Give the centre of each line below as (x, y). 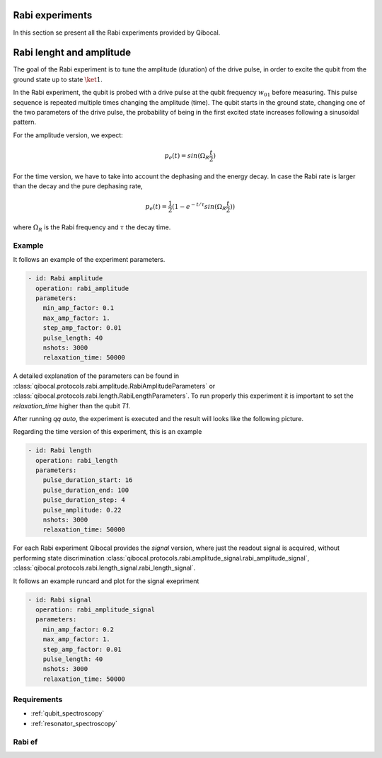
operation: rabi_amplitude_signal (95, 609)
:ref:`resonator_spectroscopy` (74, 723)
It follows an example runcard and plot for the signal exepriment (106, 581)
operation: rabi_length (77, 460)
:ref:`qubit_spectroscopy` (68, 713)
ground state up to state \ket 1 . (58, 79)
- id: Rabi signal (60, 599)
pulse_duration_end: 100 (86, 490)
